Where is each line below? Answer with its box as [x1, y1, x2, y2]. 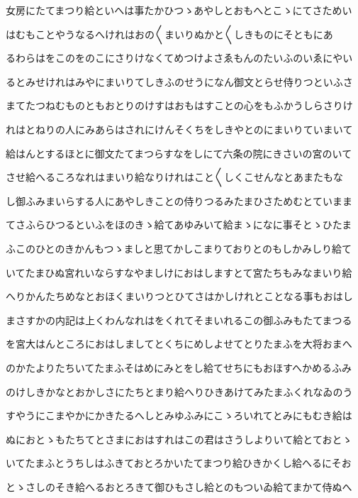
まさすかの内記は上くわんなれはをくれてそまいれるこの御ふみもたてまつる [6, 312, 352, 327]
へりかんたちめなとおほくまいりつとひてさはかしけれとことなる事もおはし [6, 289, 353, 304]
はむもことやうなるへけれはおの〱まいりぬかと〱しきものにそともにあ [6, 26, 333, 41]
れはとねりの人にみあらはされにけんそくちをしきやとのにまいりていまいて [6, 121, 353, 136]
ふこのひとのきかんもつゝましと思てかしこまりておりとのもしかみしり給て [6, 240, 352, 255]
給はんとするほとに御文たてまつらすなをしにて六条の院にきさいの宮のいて [6, 145, 352, 160]
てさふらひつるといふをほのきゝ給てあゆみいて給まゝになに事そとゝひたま [6, 217, 352, 232]
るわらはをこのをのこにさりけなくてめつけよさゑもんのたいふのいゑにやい [6, 50, 353, 65]
